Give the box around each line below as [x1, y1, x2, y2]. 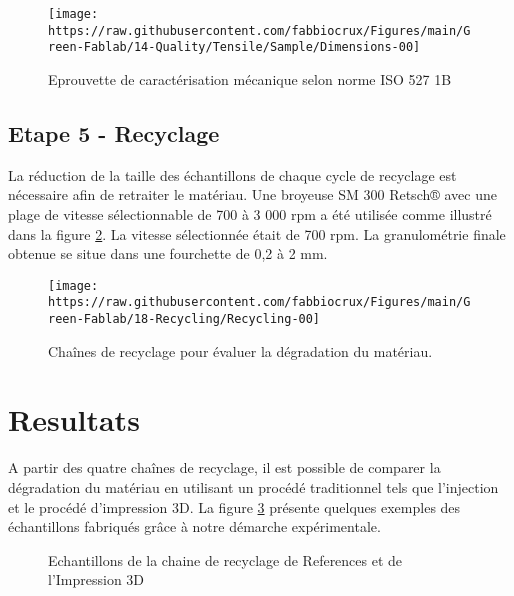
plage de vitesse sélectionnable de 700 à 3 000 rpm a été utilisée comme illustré [8, 203, 492, 224]
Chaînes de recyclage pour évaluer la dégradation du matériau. [48, 340, 433, 361]
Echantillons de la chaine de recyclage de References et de [48, 549, 403, 570]
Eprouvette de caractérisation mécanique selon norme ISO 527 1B [48, 68, 452, 89]
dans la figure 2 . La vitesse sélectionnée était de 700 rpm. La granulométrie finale [8, 223, 506, 244]
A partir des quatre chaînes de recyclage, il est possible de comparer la [8, 457, 441, 478]
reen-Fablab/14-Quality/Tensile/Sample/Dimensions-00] [48, 40, 421, 55]
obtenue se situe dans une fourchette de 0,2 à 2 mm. [8, 243, 328, 264]
